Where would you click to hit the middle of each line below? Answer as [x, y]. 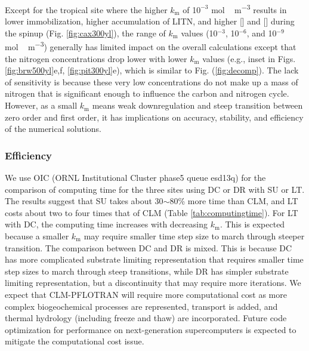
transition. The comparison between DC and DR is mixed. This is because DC [149, 247]
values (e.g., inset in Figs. [249, 58]
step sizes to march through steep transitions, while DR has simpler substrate [147, 271]
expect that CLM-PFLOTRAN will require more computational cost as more [146, 294]
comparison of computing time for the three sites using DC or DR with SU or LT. [155, 189]
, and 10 [262, 33]
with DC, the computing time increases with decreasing [106, 224]
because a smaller [37, 236]
